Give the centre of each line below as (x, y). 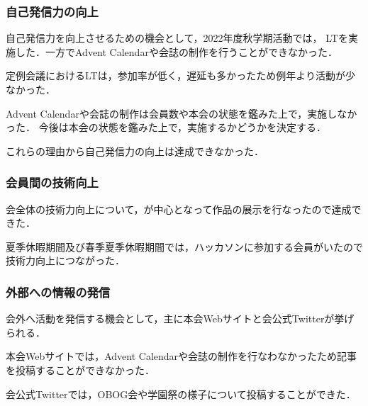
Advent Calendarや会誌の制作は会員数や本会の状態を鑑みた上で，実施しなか (182, 113)
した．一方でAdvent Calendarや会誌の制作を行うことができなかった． (176, 51)
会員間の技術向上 (52, 182)
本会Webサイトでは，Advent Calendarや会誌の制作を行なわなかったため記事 (182, 356)
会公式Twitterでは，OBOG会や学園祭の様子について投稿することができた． (181, 394)
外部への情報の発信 (58, 292)
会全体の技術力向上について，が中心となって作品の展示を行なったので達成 (179, 209)
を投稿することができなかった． (80, 370)
